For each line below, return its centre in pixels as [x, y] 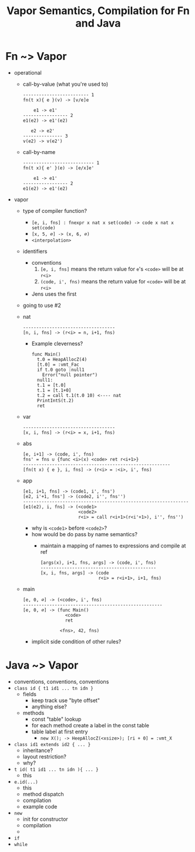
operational [28, 72]
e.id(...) [26, 782]
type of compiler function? [55, 211]
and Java [98, 23]
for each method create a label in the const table [90, 725]
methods [33, 713]
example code [40, 806]
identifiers [35, 251]
